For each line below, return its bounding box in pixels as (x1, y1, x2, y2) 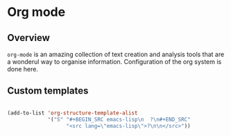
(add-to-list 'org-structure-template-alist (7, 109, 138, 117)
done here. (7, 65, 39, 73)
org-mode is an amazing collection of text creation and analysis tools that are (7, 50, 225, 58)
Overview (7, 32, 51, 44)
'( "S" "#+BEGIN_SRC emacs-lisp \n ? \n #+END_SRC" (47, 116, 191, 123)
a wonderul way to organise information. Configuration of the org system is (7, 58, 222, 66)
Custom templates (7, 85, 89, 97)
